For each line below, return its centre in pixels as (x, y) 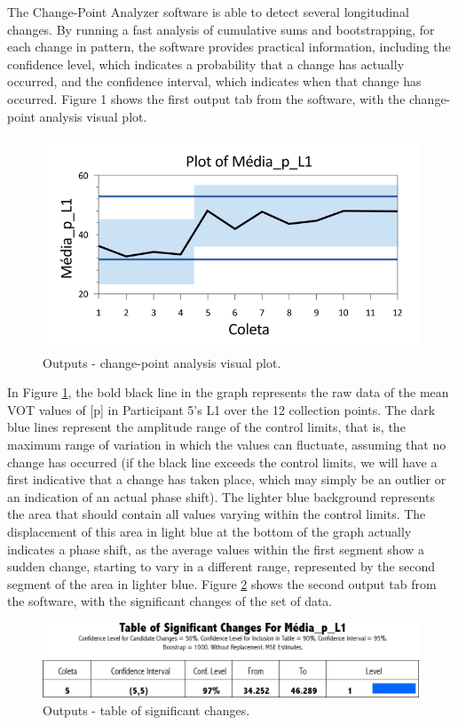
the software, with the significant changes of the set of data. (170, 601)
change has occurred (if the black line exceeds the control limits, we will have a (222, 462)
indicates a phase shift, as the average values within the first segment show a (216, 549)
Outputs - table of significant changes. (146, 709)
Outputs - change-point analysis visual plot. (162, 362)
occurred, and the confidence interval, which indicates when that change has (214, 81)
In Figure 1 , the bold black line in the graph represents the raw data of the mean (228, 392)
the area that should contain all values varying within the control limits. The (217, 514)
